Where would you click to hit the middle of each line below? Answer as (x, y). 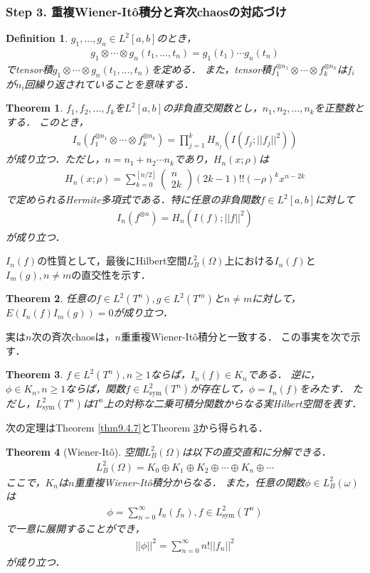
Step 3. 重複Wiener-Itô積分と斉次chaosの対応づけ (146, 11)
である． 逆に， (284, 374)
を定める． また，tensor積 (211, 69)
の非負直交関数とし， (212, 108)
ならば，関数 (96, 389)
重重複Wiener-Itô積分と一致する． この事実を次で (236, 337)
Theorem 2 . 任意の (51, 298)
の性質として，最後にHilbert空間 (112, 261)
